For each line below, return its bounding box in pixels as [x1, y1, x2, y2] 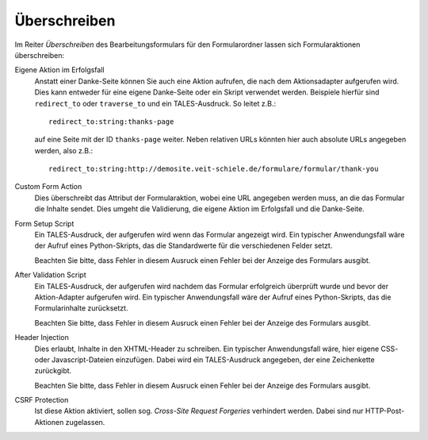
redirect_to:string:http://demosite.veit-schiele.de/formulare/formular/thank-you [48, 164, 379, 174]
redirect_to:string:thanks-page [48, 117, 174, 126]
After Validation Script [14, 270, 86, 280]
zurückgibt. [34, 366, 72, 376]
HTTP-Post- [365, 406, 405, 416]
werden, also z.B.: [34, 145, 94, 155]
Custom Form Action [14, 182, 82, 191]
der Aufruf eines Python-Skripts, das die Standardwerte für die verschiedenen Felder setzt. [34, 241, 333, 250]
